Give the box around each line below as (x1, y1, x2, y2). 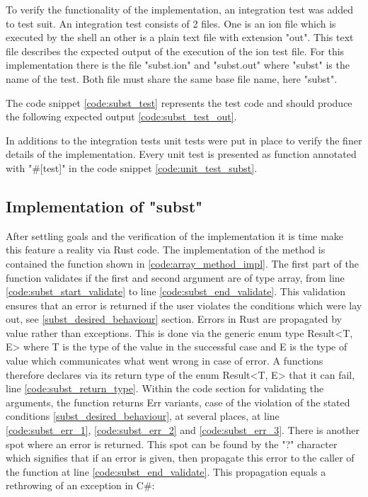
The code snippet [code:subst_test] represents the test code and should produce (6, 95, 352, 110)
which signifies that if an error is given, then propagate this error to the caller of (6, 450, 355, 465)
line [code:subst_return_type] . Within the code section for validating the (6, 381, 324, 396)
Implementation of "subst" (6, 195, 203, 217)
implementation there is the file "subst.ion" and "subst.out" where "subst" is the (6, 57, 350, 72)
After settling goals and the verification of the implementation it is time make (6, 228, 344, 243)
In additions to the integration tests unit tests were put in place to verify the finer (6, 132, 362, 147)
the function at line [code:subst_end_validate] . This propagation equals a (6, 464, 326, 479)
